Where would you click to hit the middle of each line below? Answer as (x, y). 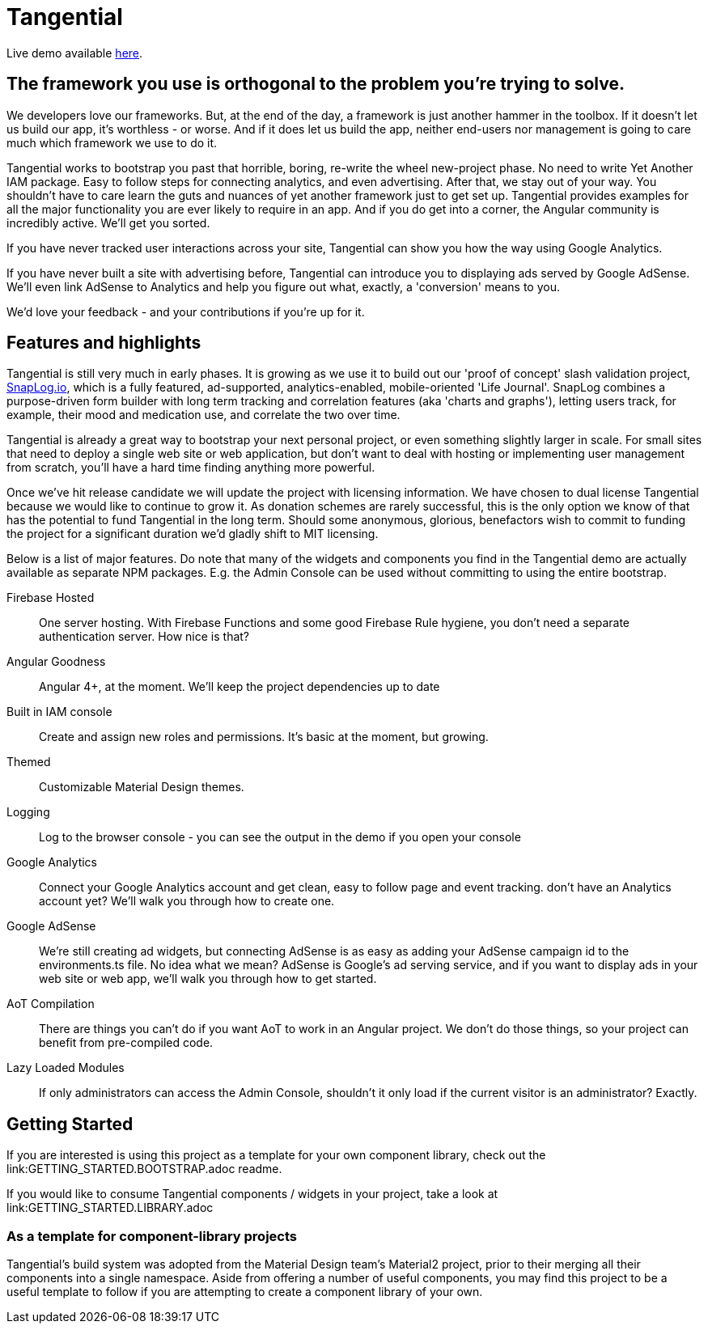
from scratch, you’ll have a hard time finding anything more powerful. (191, 468)
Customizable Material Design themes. (142, 787)
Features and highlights (104, 343)
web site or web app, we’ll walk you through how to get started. (208, 979)
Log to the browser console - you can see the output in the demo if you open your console (280, 837)
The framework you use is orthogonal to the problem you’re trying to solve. (316, 84)
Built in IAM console (59, 712)
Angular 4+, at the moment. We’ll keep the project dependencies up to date (240, 687)
